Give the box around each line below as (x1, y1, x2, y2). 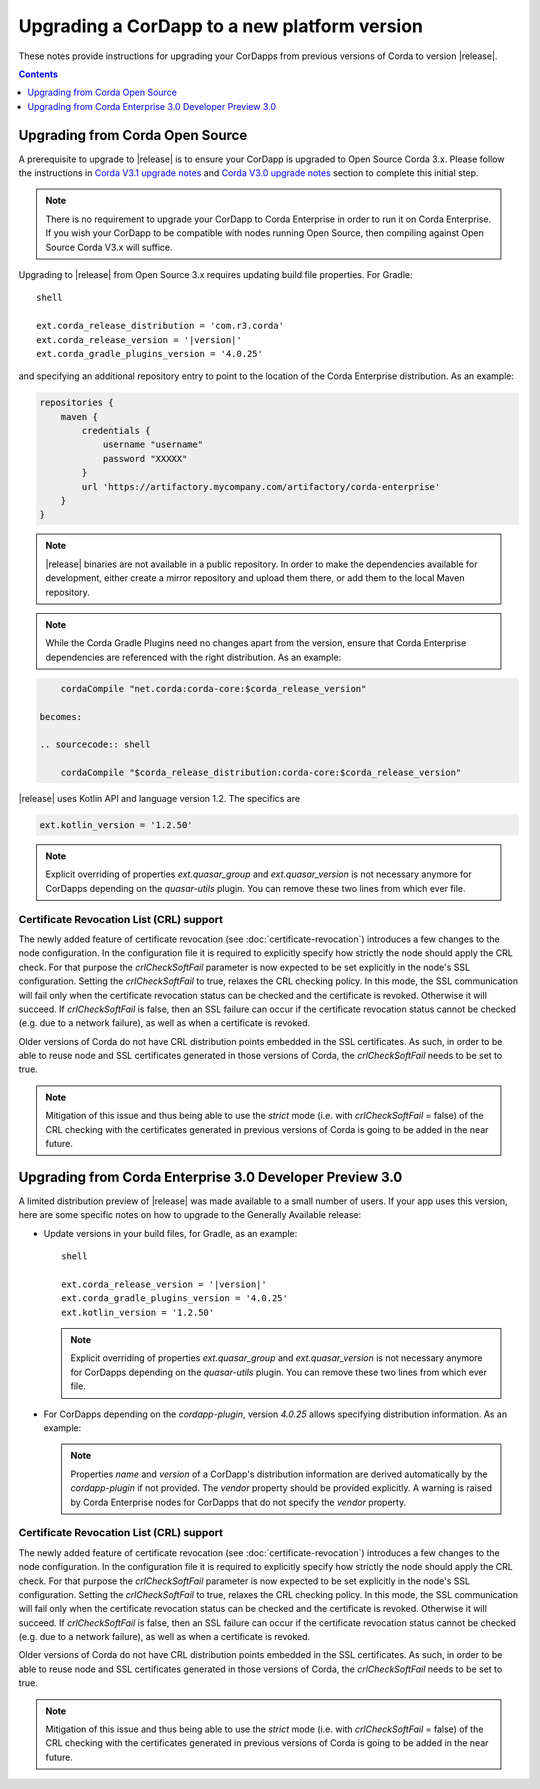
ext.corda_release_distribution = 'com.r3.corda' (36, 320, 285, 332)
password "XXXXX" (102, 453, 188, 464)
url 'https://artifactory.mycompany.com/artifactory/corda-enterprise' (81, 481, 441, 492)
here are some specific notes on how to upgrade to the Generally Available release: (18, 1209, 362, 1221)
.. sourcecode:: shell (39, 739, 151, 750)
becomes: (39, 711, 83, 722)
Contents (18, 68, 59, 80)
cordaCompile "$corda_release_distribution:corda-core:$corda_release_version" (60, 767, 462, 779)
